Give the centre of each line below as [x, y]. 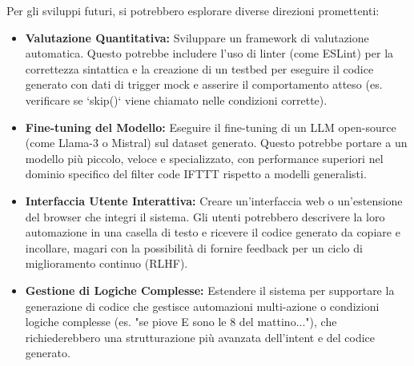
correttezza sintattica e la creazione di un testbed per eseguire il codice [199, 68]
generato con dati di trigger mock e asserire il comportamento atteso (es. [204, 84]
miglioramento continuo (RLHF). [107, 263]
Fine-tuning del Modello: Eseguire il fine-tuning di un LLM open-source [211, 127]
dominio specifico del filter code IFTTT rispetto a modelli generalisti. [196, 174]
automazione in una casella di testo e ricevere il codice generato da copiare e [213, 232]
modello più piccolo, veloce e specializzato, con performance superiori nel [204, 158]
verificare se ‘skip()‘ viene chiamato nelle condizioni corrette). [176, 99]
